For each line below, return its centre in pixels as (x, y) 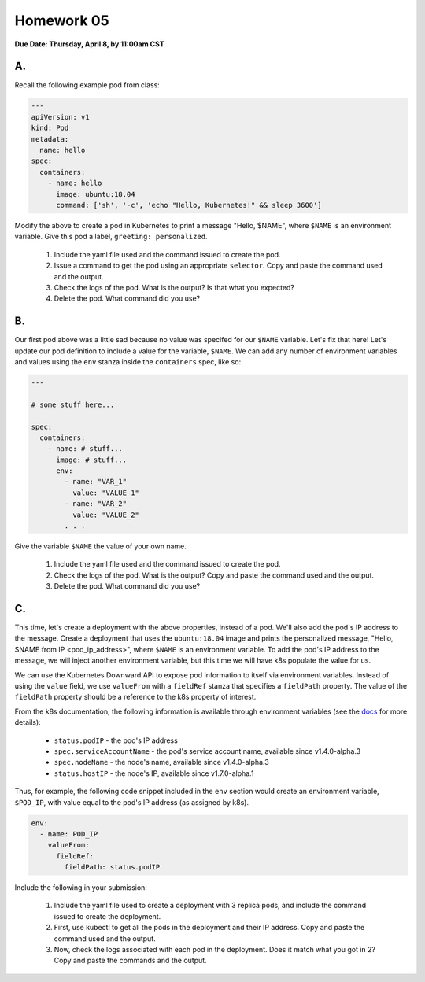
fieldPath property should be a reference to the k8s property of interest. (135, 697)
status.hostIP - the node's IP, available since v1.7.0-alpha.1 (154, 773)
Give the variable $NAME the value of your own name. (100, 546)
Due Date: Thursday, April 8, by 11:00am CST (89, 44)
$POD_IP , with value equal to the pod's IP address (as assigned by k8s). (132, 802)
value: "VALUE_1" (105, 493)
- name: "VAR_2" (96, 504)
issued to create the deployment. (107, 916)
